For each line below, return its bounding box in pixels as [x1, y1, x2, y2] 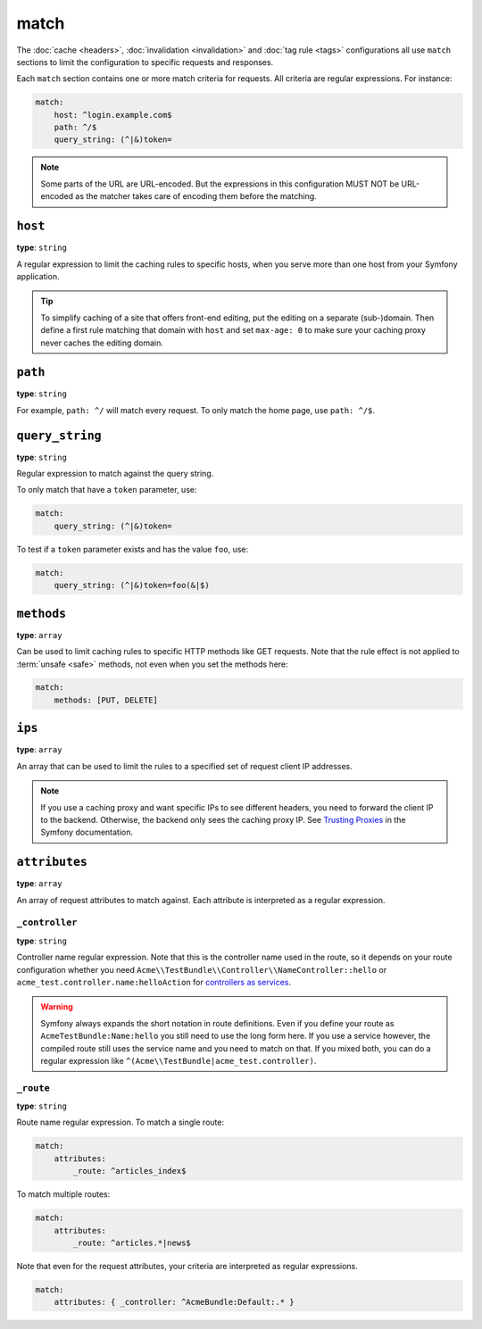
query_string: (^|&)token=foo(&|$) [54, 580, 210, 591]
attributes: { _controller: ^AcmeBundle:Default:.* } [54, 1297, 295, 1308]
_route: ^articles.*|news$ [72, 1237, 191, 1248]
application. [16, 270, 60, 281]
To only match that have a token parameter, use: [16, 485, 197, 495]
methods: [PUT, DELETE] [54, 694, 158, 705]
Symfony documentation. [40, 826, 134, 838]
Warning [40, 1001, 73, 1012]
